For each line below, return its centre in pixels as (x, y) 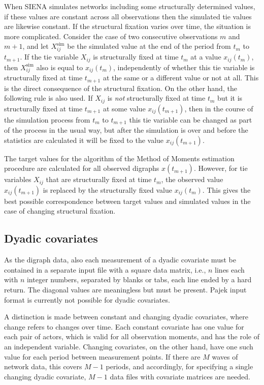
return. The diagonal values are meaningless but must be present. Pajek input (125, 290)
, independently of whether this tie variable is (184, 67)
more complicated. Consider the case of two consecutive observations (111, 36)
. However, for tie (221, 168)
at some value (124, 108)
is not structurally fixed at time (156, 98)
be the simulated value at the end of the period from (149, 46)
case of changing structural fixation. (60, 211)
